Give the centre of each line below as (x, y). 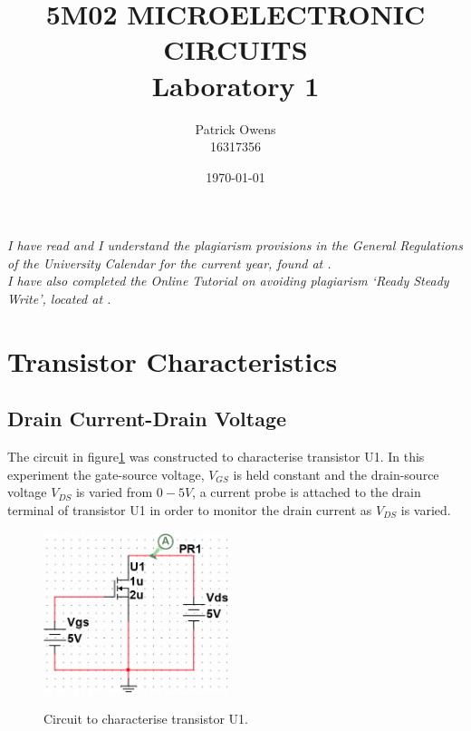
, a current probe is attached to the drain (307, 492)
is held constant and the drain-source (336, 474)
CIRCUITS (235, 49)
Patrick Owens (235, 128)
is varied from (114, 492)
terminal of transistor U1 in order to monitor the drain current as (190, 510)
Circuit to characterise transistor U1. (146, 719)
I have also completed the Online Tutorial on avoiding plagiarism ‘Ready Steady (228, 281)
